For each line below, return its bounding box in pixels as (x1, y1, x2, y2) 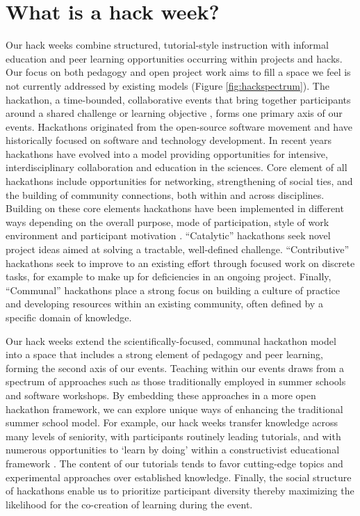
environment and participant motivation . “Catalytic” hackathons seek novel (6, 228, 331, 243)
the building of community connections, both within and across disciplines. (6, 187, 325, 202)
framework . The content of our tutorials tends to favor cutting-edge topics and (6, 455, 343, 470)
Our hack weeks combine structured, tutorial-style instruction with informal (6, 38, 329, 52)
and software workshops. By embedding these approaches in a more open (6, 387, 316, 402)
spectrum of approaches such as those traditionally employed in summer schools (6, 374, 346, 389)
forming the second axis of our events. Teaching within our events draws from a (6, 360, 345, 375)
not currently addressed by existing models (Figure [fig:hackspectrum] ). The (6, 78, 329, 92)
